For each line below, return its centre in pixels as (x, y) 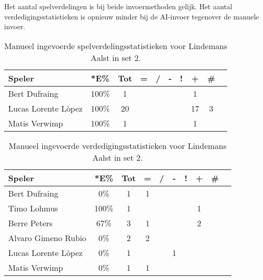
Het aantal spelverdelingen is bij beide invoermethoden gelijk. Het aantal (118, 6)
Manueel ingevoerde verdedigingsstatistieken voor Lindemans (118, 145)
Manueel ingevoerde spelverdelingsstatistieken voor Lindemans (116, 46)
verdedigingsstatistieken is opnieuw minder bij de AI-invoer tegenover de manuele (131, 16)
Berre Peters (30, 223)
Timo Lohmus (33, 208)
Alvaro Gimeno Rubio (47, 238)
